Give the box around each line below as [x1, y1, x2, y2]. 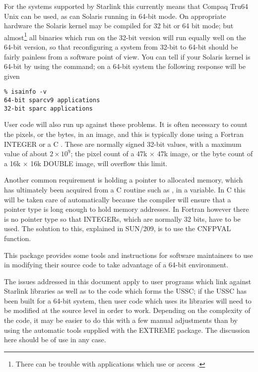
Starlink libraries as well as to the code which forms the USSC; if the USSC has [4, 286, 247, 296]
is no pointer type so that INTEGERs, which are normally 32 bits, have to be [4, 213, 241, 224]
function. [4, 233, 31, 243]
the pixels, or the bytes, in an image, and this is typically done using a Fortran [4, 128, 244, 139]
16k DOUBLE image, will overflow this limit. [30, 158, 168, 168]
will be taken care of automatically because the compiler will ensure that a [4, 194, 231, 204]
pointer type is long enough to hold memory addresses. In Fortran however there [4, 204, 249, 214]
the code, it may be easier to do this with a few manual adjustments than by [4, 315, 238, 325]
